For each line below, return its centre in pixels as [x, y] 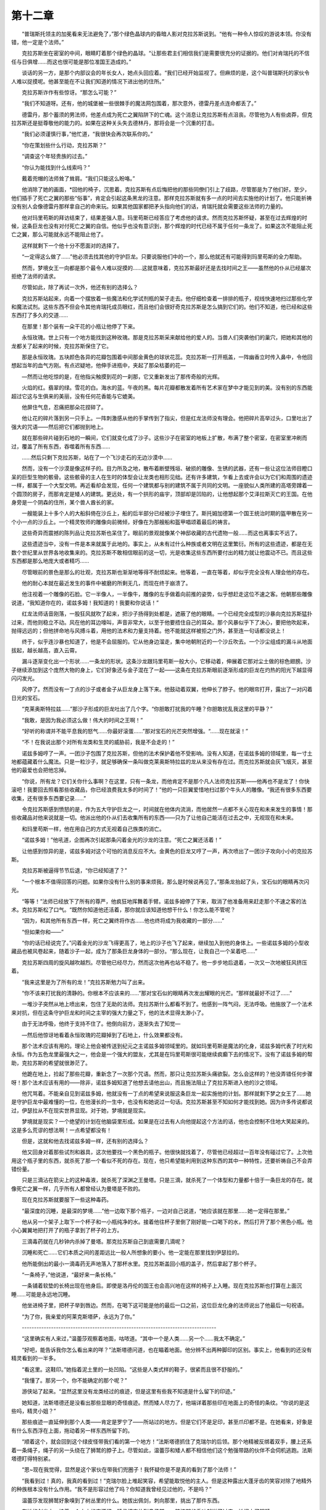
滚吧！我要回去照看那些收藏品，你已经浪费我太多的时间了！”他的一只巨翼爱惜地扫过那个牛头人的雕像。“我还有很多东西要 [161, 790]
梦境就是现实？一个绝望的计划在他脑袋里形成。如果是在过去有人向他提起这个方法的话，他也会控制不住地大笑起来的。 [167, 1122]
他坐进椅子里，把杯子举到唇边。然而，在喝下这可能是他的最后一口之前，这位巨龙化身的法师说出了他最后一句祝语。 [164, 1305]
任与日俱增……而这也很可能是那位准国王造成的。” [71, 62]
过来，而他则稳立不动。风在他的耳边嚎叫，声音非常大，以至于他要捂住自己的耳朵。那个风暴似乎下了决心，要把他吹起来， [162, 622]
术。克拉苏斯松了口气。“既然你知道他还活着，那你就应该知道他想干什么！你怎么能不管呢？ [123, 910]
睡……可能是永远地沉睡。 [42, 1294]
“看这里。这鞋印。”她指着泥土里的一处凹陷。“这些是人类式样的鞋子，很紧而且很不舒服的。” [132, 1369]
